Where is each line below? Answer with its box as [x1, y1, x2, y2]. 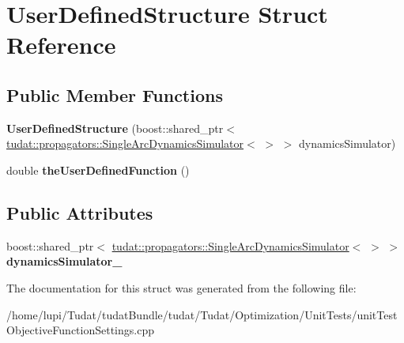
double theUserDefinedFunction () [6, 161, 190, 178]
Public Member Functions [6, 82, 223, 107]
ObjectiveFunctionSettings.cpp [6, 322, 154, 338]
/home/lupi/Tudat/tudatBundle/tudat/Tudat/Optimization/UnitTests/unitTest [6, 306, 398, 322]
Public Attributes [6, 200, 153, 224]
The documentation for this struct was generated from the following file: [6, 279, 357, 296]
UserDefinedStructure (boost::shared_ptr [6, 119, 224, 136]
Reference [6, 28, 116, 61]
